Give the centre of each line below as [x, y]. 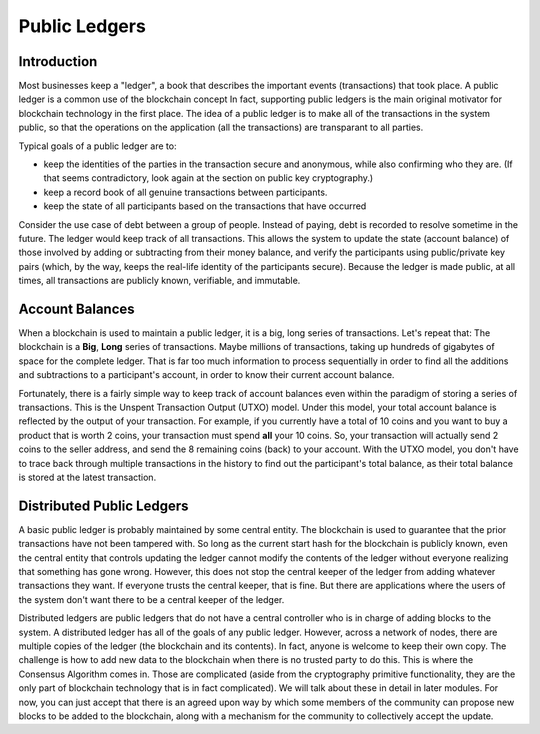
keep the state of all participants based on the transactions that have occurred [205, 206]
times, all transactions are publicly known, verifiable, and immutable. [159, 281]
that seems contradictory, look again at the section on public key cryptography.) [208, 178]
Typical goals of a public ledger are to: [97, 146]
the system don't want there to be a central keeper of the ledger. [151, 599]
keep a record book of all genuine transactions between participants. [185, 192]
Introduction [58, 61]
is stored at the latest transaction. [87, 477]
